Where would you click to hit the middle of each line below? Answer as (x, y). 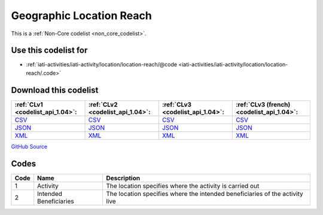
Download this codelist (55, 90)
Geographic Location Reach (81, 16)
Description (123, 178)
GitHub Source (29, 146)
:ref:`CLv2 (103, 105)
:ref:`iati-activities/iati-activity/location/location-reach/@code (102, 64)
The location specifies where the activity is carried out (183, 186)
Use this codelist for (49, 50)
